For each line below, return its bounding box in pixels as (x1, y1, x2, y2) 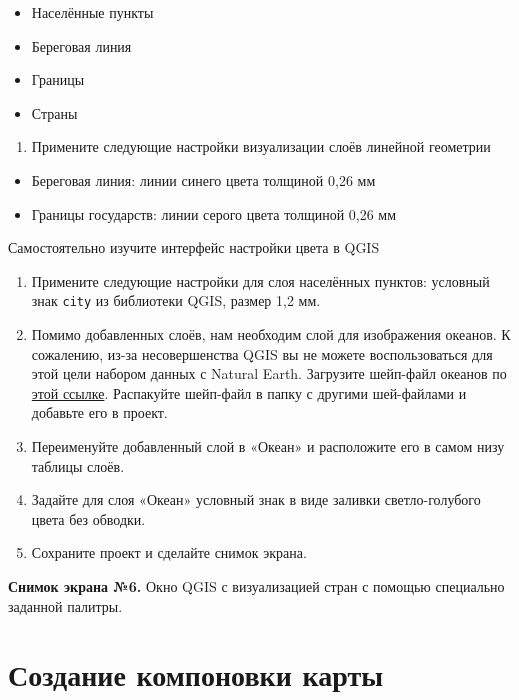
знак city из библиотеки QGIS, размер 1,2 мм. (31, 290, 321, 311)
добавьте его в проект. (31, 402, 168, 423)
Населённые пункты (31, 2, 154, 22)
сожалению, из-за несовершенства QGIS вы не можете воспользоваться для (31, 343, 493, 364)
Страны (31, 102, 78, 123)
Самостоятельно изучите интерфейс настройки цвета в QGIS (8, 237, 380, 258)
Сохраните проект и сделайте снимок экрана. (31, 542, 307, 563)
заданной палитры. (8, 595, 123, 616)
